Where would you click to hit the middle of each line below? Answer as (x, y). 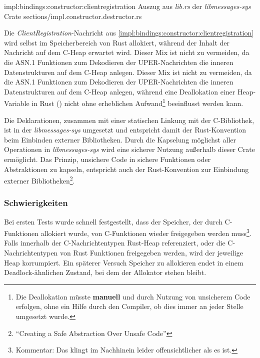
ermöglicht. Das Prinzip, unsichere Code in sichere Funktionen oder (107, 159)
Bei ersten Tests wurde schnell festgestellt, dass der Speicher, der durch (113, 221)
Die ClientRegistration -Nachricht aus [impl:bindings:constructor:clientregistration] (129, 33)
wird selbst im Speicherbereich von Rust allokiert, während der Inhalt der (117, 42)
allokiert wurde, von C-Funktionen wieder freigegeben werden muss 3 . (146, 232)
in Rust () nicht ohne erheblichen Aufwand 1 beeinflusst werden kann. (137, 102)
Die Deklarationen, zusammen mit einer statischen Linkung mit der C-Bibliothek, (129, 120)
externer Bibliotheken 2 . (39, 180)
